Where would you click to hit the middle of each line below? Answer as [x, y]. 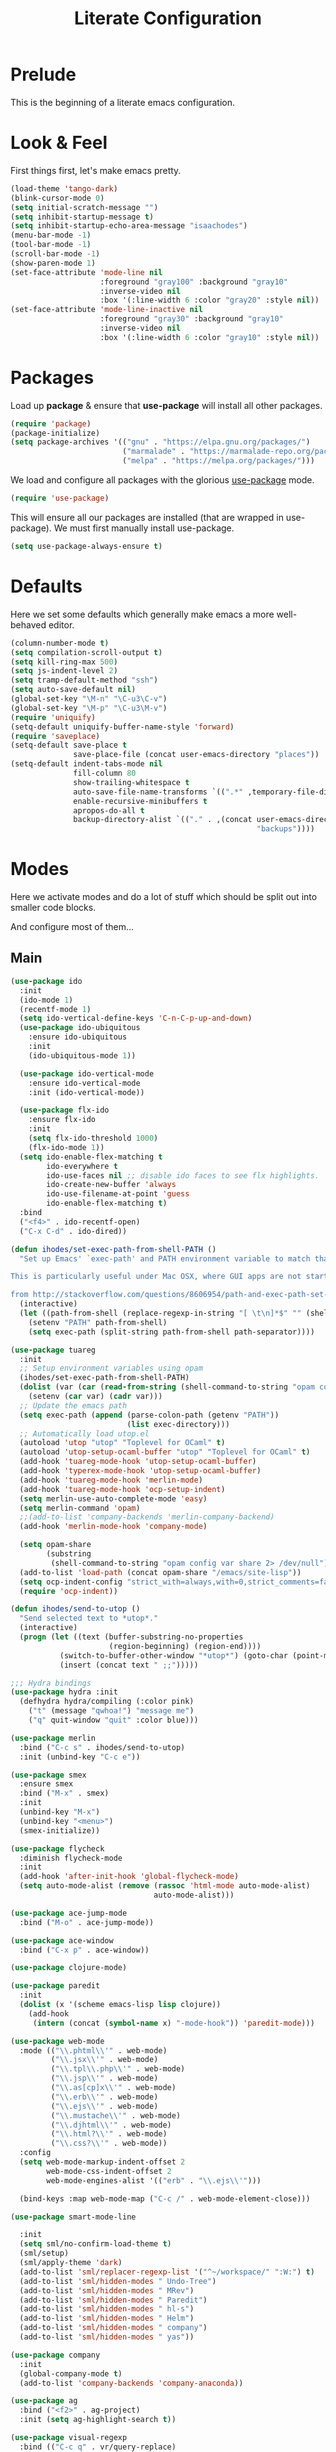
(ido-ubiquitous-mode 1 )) [82, 1055]
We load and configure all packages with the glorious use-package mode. [162, 480]
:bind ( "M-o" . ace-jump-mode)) [87, 1922]
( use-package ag [44, 2401]
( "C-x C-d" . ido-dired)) [73, 1231]
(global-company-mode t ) [71, 2373]
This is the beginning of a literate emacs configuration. [123, 102]
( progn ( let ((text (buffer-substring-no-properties [131, 1637]
